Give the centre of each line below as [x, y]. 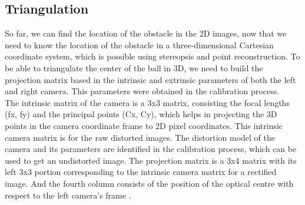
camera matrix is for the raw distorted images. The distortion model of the [140, 137]
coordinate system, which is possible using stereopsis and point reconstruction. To [152, 56]
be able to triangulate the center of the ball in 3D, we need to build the [134, 67]
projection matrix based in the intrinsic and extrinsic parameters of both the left [150, 79]
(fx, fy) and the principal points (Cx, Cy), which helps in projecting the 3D [141, 114]
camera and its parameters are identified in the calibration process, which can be [151, 149]
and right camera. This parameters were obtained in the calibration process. [142, 91]
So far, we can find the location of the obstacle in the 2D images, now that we [146, 33]
